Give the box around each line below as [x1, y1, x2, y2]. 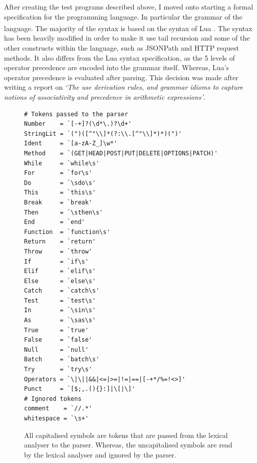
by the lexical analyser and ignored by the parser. [24, 449, 176, 459]
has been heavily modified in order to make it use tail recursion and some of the [4, 33, 250, 43]
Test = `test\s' [24, 297, 96, 304]
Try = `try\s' [24, 366, 93, 373]
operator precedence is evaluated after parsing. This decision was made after [4, 72, 238, 82]
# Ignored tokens [24, 395, 82, 402]
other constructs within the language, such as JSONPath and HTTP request [4, 43, 239, 53]
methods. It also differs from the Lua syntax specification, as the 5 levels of [4, 52, 235, 63]
